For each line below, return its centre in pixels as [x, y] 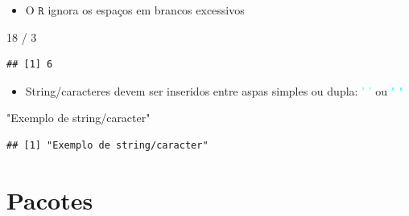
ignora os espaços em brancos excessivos [146, 10]
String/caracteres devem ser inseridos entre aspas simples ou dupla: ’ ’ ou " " [214, 90]
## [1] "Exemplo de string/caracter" [107, 145]
